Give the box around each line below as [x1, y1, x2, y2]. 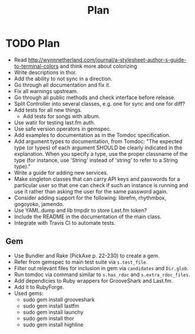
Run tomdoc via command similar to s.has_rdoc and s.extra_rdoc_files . [14, 271, 190, 278]
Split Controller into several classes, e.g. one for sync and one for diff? [14, 100, 186, 107]
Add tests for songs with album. [22, 113, 101, 120]
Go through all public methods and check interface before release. [14, 94, 176, 101]
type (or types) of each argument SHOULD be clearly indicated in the [14, 144, 183, 151]
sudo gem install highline [22, 321, 84, 328]
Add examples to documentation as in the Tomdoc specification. [14, 131, 171, 139]
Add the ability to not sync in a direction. [14, 75, 113, 82]
